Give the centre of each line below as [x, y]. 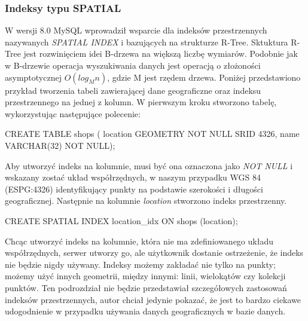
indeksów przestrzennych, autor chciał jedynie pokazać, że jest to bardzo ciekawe [153, 299]
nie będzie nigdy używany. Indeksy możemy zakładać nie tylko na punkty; [140, 264]
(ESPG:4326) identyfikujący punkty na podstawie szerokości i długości [134, 189]
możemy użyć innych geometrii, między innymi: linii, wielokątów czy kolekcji [145, 276]
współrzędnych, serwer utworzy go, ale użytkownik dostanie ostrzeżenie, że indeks [154, 253]
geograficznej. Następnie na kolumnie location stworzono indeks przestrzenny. [146, 201]
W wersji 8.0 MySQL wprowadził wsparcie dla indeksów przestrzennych [136, 30]
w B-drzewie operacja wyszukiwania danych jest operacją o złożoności [133, 65]
